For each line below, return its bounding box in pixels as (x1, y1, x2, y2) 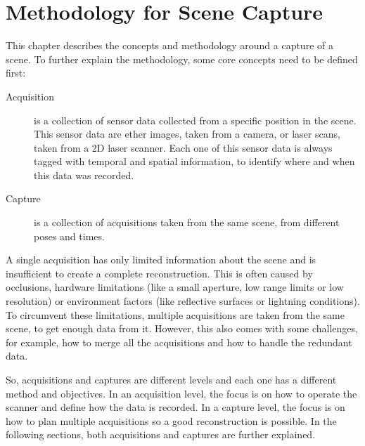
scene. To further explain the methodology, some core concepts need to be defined (6, 51, 358, 66)
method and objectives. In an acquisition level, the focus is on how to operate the (6, 386, 357, 400)
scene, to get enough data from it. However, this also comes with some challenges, (6, 321, 358, 336)
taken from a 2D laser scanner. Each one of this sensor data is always (34, 140, 333, 155)
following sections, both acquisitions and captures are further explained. (6, 427, 316, 442)
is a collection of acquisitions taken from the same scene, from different (34, 215, 340, 230)
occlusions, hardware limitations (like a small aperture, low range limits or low (6, 280, 344, 294)
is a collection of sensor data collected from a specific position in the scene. (34, 112, 357, 127)
